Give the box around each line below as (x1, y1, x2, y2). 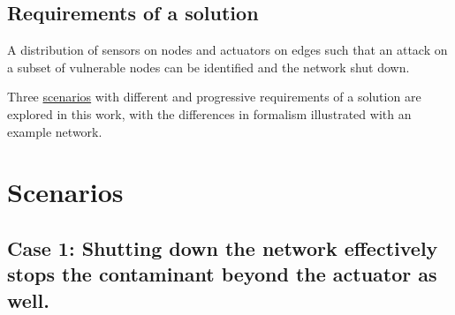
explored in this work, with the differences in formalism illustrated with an (7, 104, 412, 123)
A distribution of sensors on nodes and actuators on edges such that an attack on (7, 41, 448, 59)
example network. (7, 122, 102, 140)
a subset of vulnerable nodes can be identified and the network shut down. (7, 57, 410, 76)
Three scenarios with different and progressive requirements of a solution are (7, 87, 421, 106)
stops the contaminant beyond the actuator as (7, 260, 437, 288)
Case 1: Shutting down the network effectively (7, 234, 438, 261)
